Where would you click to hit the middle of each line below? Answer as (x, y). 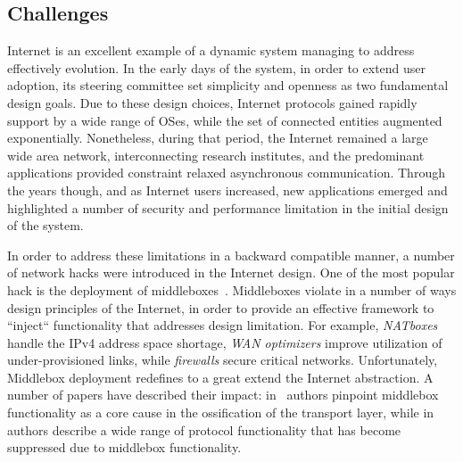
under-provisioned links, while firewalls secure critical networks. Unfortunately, (223, 360)
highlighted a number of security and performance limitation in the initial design (228, 207)
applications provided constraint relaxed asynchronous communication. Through (226, 173)
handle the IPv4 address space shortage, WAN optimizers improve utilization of (225, 342)
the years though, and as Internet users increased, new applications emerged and (227, 190)
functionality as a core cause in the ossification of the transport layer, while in (221, 412)
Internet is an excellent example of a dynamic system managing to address (211, 50)
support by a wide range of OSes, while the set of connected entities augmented (225, 120)
